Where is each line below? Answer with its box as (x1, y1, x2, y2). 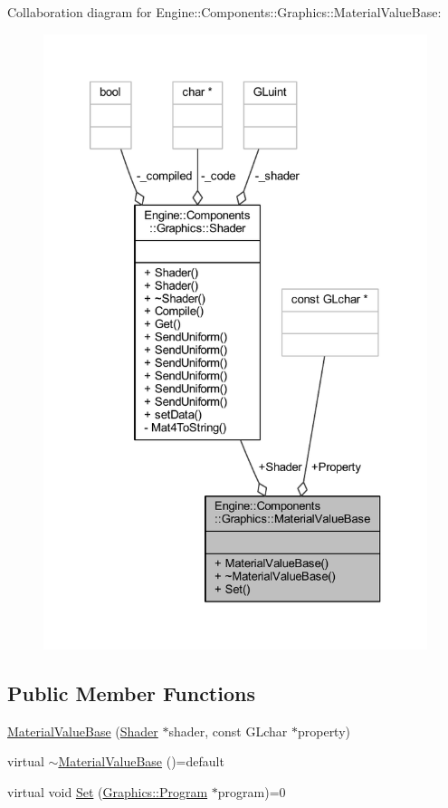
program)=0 (217, 783, 286, 802)
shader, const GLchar (168, 721, 288, 740)
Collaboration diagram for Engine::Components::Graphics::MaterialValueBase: (7, 3, 442, 21)
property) (297, 721, 351, 740)
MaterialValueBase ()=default (58, 752, 224, 771)
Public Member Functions (7, 679, 255, 707)
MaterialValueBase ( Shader (7, 721, 158, 740)
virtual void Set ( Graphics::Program (7, 783, 208, 802)
